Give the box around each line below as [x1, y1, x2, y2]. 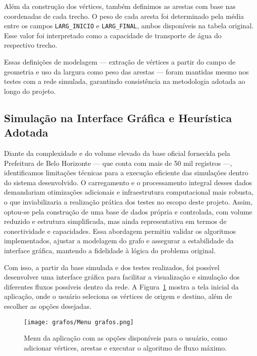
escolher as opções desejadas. [4, 300, 92, 311]
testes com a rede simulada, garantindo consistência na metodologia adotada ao [4, 76, 245, 86]
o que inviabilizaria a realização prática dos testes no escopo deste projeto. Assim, [4, 196, 253, 207]
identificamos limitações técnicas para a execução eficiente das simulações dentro [4, 167, 249, 178]
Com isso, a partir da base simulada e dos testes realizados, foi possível [4, 262, 220, 272]
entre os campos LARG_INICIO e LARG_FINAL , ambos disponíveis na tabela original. [4, 20, 254, 31]
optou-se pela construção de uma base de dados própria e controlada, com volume [4, 206, 253, 216]
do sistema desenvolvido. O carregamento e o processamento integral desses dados [4, 177, 252, 187]
